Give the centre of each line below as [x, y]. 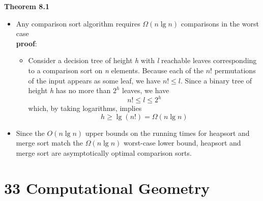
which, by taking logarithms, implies [85, 108]
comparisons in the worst [220, 23]
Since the [30, 133]
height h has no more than [69, 90]
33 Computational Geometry [107, 188]
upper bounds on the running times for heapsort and [167, 133]
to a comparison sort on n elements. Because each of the [116, 70]
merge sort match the [49, 143]
